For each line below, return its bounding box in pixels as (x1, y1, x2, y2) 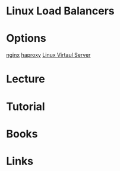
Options (6, 32, 46, 45)
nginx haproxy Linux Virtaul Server (6, 51, 91, 59)
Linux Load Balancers (6, 4, 115, 18)
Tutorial (6, 100, 46, 113)
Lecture (6, 72, 46, 86)
